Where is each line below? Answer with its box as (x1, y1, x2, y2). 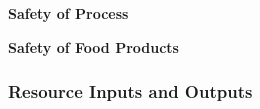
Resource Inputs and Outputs (8, 79, 253, 104)
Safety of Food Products (8, 36, 179, 57)
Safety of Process (8, 3, 129, 23)
